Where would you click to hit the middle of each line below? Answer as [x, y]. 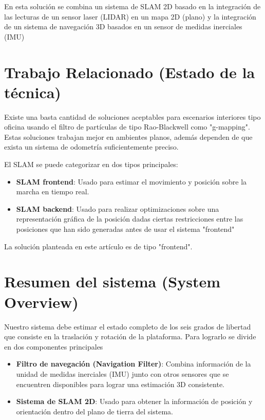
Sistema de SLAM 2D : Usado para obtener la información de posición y [134, 401]
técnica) [33, 92]
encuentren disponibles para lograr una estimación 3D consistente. [120, 384]
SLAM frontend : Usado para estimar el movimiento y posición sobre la [131, 181]
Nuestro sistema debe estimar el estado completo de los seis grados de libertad [128, 326]
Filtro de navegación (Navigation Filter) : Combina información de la [134, 364]
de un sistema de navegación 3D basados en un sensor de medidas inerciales [123, 26]
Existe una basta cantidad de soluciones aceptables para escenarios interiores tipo [132, 116]
